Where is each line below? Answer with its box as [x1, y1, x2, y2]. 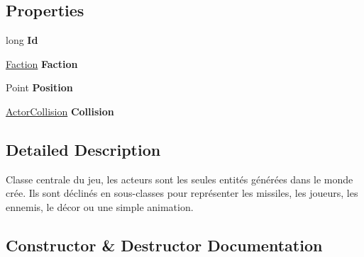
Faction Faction [6, 56, 78, 71]
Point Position [6, 80, 73, 95]
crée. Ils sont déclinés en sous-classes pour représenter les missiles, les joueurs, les [6, 185, 358, 200]
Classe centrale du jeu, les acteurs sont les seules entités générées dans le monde [6, 171, 353, 186]
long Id [6, 33, 38, 47]
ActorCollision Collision [6, 103, 114, 118]
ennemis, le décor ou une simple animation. [6, 199, 194, 214]
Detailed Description [6, 138, 161, 160]
